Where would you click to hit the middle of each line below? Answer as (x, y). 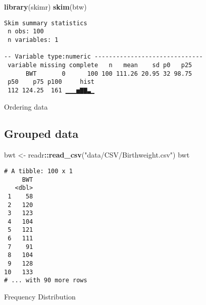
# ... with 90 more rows (46, 281)
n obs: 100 (26, 32)
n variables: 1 (33, 40)
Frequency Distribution (40, 297)
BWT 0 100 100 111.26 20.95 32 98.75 (109, 73)
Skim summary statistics (46, 23)
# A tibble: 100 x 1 (39, 171)
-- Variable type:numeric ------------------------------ (104, 57)
